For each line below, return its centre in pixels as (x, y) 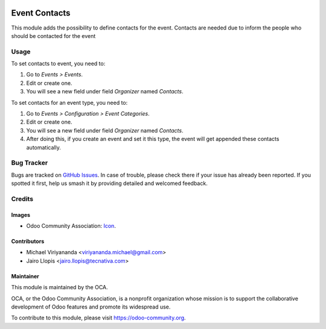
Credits (22, 199)
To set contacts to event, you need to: (58, 64)
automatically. (44, 147)
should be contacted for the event (53, 36)
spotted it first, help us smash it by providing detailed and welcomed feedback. (109, 183)
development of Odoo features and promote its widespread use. (91, 307)
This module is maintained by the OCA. (59, 287)
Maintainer (25, 276)
